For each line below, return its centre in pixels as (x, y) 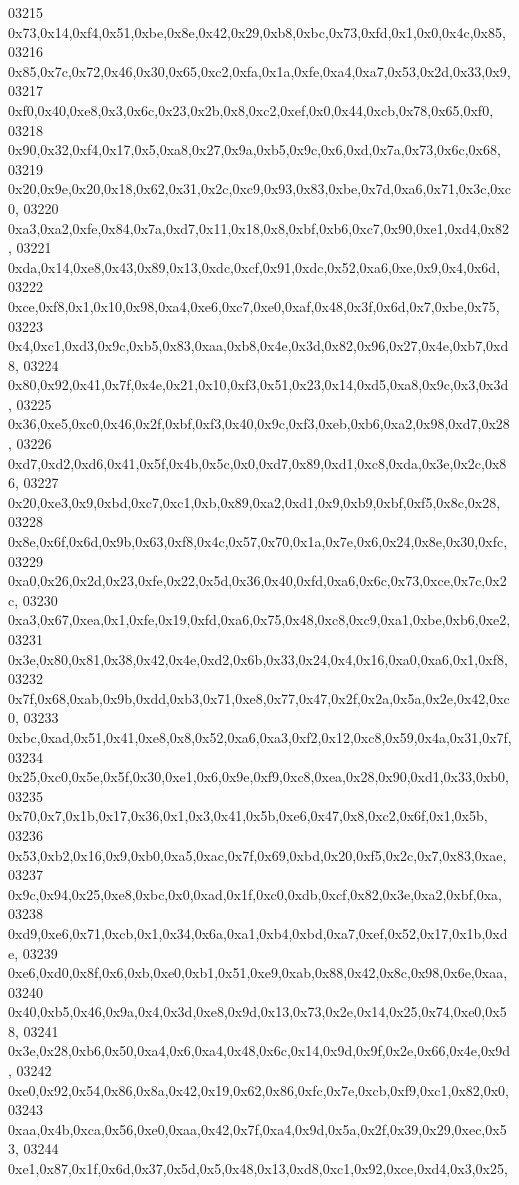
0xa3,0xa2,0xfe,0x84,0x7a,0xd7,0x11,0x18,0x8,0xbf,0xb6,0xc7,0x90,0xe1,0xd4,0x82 (259, 227)
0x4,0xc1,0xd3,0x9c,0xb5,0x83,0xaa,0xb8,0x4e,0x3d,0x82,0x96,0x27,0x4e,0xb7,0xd (258, 345)
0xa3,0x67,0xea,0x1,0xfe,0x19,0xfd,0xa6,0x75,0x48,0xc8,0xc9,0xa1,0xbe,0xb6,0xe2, (259, 619)
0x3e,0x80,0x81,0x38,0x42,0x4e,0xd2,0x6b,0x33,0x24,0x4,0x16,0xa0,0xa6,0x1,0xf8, (258, 658)
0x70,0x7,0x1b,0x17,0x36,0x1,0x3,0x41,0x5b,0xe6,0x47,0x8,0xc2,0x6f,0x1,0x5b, (248, 815)
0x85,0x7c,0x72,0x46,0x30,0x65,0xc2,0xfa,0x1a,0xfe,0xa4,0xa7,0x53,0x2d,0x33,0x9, (259, 70)
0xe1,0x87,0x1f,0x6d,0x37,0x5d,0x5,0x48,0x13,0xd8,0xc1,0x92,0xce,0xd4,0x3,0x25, (258, 1168)
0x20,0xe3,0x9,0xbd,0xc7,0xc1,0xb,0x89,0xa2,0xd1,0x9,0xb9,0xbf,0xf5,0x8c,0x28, (254, 501)
